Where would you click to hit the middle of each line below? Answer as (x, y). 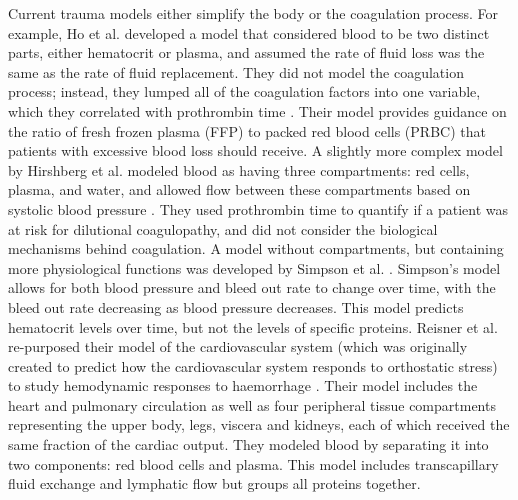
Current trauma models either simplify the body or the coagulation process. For (253, 13)
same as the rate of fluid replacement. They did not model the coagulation (236, 71)
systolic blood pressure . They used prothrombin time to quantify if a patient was (258, 208)
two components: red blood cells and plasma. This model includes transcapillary (253, 463)
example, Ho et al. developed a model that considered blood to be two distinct (249, 32)
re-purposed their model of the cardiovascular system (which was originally (238, 346)
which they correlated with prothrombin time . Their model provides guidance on (257, 110)
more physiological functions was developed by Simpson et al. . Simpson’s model (254, 267)
